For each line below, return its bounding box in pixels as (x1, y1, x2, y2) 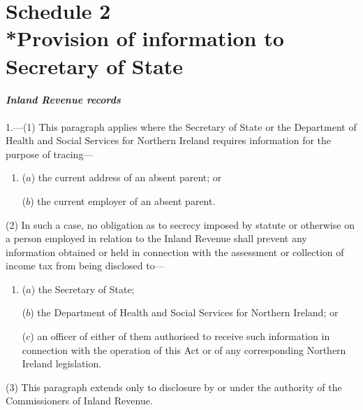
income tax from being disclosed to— (6, 258, 165, 273)
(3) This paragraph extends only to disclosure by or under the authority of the (6, 379, 342, 394)
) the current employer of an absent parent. (30, 193, 216, 208)
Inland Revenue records (6, 92, 121, 107)
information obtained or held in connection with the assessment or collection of (6, 244, 344, 259)
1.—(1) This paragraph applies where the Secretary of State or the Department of (6, 119, 357, 134)
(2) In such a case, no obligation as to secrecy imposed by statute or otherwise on (6, 217, 355, 232)
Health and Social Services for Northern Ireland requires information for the (6, 133, 332, 148)
